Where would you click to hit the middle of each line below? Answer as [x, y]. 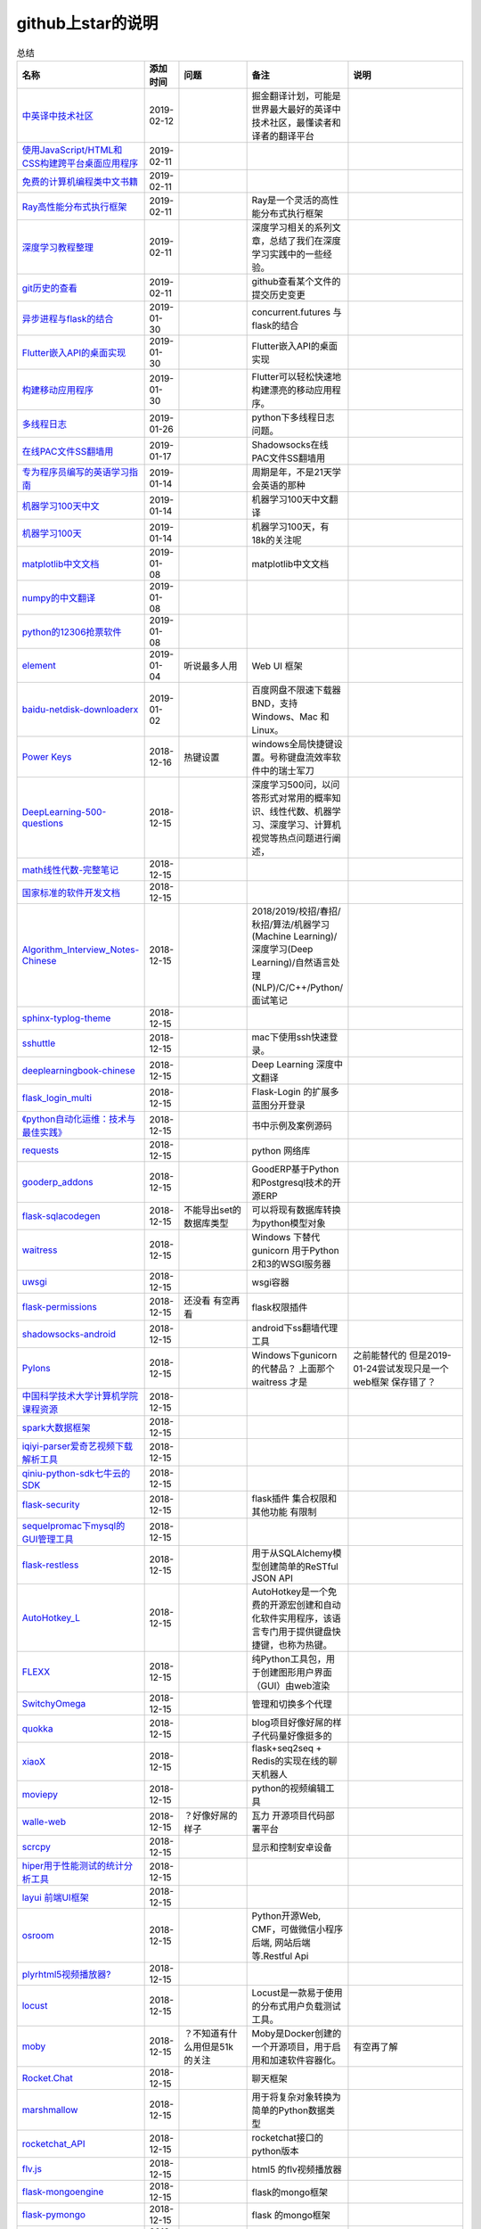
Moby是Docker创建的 [297, 2033]
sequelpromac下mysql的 [73, 1526]
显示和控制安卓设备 [292, 1847]
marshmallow [50, 2110]
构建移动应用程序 [57, 390]
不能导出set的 [213, 1210]
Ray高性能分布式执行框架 [74, 207]
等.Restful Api [280, 1955]
